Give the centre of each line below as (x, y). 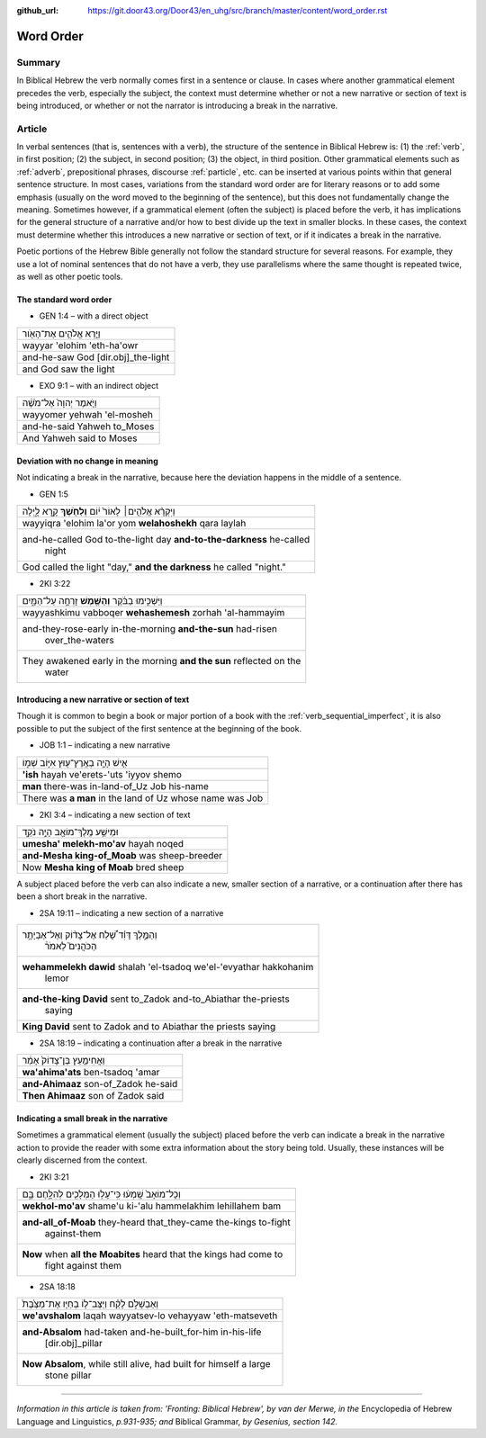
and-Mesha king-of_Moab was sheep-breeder (122, 855)
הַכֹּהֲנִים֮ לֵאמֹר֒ (71, 947)
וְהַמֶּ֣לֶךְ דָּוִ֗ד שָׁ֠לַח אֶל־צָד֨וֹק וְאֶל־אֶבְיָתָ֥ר (90, 935)
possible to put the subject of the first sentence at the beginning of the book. (159, 728)
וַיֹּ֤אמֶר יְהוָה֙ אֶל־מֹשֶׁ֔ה (59, 403)
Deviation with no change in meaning (88, 461)
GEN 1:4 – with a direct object (94, 316)
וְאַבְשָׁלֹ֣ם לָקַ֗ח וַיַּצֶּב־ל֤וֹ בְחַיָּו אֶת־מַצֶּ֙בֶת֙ (90, 1304)
